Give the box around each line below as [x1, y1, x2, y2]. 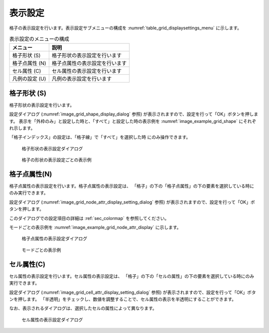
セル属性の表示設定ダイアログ [21, 317, 83, 323]
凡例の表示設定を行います [51, 75, 112, 82]
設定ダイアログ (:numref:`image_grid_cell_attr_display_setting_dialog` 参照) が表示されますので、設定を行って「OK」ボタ [9, 289, 256, 295]
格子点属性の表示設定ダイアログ [21, 235, 87, 241]
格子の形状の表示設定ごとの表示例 [21, 157, 92, 163]
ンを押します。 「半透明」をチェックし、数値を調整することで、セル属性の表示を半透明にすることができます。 [9, 296, 237, 302]
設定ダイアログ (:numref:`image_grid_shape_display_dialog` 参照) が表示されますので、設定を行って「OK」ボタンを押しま [9, 111, 259, 117]
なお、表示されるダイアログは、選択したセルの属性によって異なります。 [9, 305, 157, 311]
